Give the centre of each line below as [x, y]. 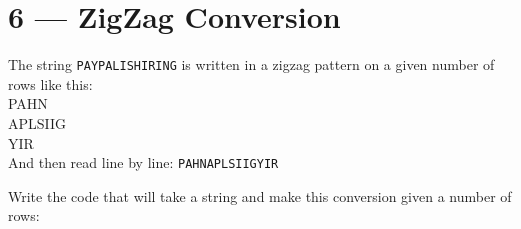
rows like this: [50, 83]
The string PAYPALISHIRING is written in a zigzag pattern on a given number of [251, 64]
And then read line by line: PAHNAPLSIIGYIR [143, 162]
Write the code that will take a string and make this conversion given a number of [260, 195]
